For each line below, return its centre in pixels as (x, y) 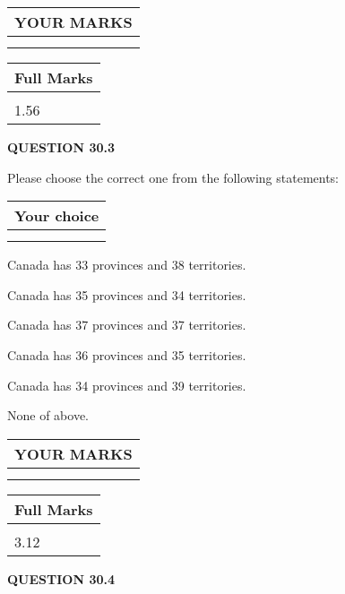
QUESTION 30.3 (61, 147)
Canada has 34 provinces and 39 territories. (127, 385)
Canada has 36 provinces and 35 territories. (127, 354)
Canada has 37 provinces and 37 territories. (127, 325)
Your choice (57, 216)
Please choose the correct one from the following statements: (173, 177)
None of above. (48, 415)
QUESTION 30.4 (61, 578)
